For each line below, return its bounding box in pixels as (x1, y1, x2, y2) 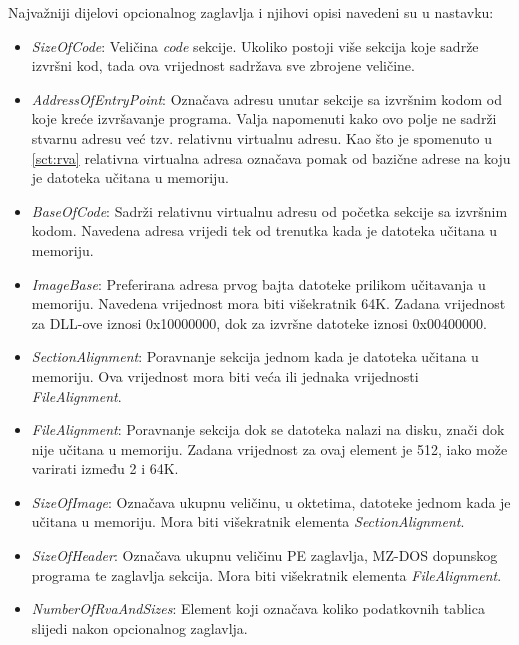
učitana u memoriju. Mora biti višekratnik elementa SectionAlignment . (31, 511, 465, 532)
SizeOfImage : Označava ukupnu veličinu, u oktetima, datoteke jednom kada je (31, 491, 511, 512)
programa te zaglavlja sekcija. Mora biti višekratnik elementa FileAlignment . (31, 564, 502, 585)
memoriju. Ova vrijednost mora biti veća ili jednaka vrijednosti (31, 365, 419, 386)
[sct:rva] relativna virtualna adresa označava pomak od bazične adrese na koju (31, 147, 511, 168)
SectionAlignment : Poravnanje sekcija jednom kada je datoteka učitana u (31, 346, 479, 367)
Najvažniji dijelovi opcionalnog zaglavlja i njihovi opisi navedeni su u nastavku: (8, 2, 494, 22)
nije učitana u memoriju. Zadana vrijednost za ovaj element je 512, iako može (31, 438, 508, 459)
